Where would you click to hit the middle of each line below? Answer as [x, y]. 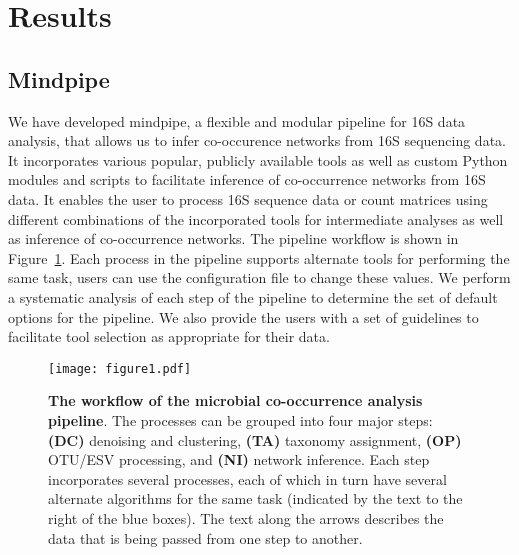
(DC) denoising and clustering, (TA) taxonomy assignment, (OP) [255, 439]
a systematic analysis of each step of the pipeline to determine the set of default [253, 296]
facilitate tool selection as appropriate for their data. [169, 336]
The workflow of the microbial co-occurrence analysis [235, 400]
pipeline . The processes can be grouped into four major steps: [240, 419]
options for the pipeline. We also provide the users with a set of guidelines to [243, 316]
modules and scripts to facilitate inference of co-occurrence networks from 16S [247, 179]
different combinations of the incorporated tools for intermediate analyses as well [256, 218]
